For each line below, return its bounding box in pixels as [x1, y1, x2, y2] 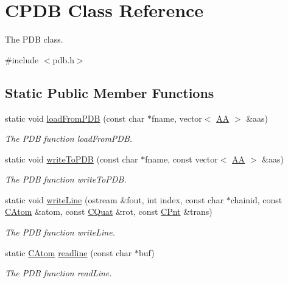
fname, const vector [145, 152, 218, 165]
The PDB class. [5, 33, 63, 46]
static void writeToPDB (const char [5, 152, 138, 165]
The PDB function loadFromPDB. [5, 132, 133, 145]
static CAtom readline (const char [5, 246, 132, 259]
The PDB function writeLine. [5, 226, 115, 239]
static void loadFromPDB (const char [5, 111, 145, 124]
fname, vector [151, 111, 202, 124]
